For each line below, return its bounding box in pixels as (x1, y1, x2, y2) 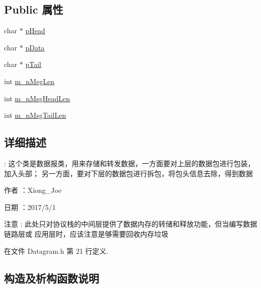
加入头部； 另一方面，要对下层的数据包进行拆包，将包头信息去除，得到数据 (4, 168, 253, 178)
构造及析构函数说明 (4, 270, 99, 285)
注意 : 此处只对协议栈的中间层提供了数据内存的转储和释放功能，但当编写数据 (4, 219, 257, 229)
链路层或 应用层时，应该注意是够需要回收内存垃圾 (4, 228, 168, 239)
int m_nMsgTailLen (4, 110, 66, 120)
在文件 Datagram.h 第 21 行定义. (4, 245, 109, 256)
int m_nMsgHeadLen (4, 93, 70, 103)
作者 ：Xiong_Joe (4, 185, 62, 195)
